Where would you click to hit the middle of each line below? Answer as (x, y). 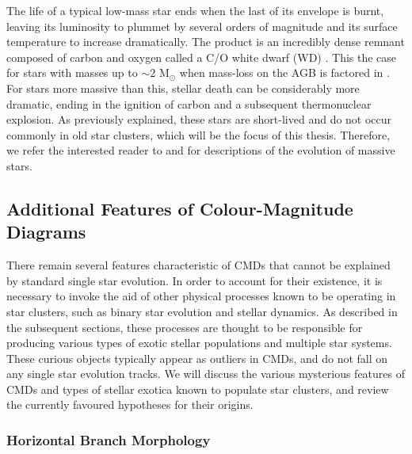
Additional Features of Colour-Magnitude (180, 208)
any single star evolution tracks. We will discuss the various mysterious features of (206, 374)
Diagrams (46, 232)
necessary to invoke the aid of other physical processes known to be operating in (201, 296)
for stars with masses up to (72, 72)
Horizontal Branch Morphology (109, 439)
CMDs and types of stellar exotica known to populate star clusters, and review (198, 389)
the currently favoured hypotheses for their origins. (130, 404)
